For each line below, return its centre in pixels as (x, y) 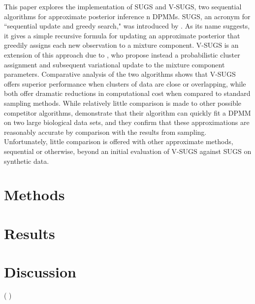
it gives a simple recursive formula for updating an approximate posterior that (122, 35)
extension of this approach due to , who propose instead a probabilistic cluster (122, 54)
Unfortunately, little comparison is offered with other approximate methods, (119, 141)
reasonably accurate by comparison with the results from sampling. (105, 132)
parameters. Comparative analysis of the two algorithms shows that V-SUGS (120, 74)
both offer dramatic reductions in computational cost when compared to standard (127, 93)
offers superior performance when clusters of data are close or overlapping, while (125, 83)
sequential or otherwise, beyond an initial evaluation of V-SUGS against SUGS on (128, 151)
